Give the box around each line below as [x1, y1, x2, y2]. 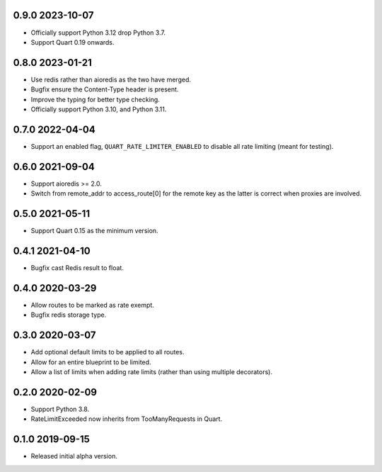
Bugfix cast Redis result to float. [30, 264, 124, 272]
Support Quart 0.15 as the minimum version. [30, 227, 158, 235]
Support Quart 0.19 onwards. [30, 38, 115, 46]
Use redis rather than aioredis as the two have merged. [30, 75, 191, 84]
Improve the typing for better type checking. [30, 95, 161, 103]
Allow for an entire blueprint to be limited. [30, 358, 151, 366]
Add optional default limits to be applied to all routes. [30, 348, 185, 356]
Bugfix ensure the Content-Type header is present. [30, 85, 179, 94]
